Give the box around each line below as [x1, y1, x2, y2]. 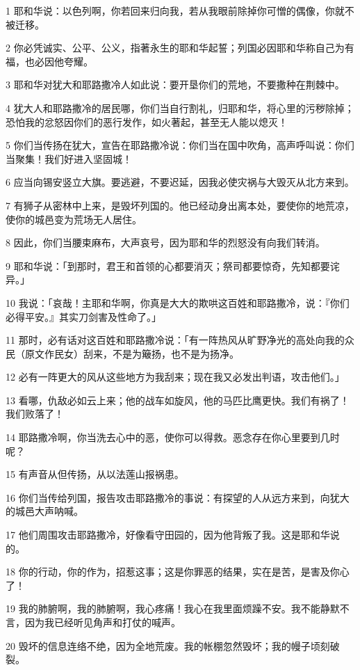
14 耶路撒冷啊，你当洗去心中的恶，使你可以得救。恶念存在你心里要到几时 [6, 430, 340, 445]
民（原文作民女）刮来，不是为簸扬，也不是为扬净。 [6, 346, 239, 360]
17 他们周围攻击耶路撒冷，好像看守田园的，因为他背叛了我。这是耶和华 [6, 527, 330, 542]
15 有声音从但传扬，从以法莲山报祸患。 [6, 467, 184, 481]
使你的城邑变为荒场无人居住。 [6, 212, 142, 226]
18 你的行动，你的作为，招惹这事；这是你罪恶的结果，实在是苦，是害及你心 [6, 564, 350, 579]
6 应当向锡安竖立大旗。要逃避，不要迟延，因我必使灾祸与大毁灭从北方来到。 [6, 175, 354, 189]
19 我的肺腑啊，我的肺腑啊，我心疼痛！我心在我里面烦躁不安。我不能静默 [6, 601, 340, 616]
